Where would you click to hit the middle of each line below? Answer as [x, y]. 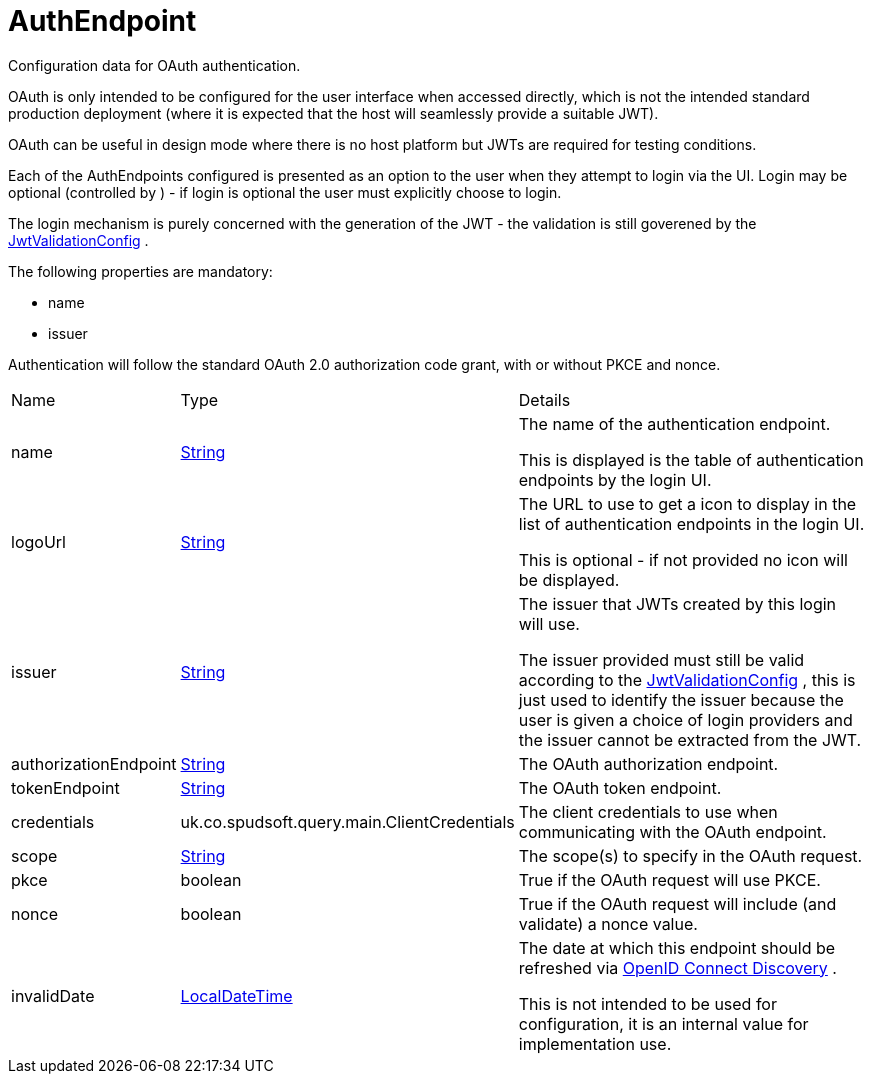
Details [544, 399]
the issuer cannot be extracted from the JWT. [690, 739]
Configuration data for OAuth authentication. [154, 65]
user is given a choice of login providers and [685, 719]
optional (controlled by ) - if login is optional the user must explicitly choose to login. [285, 192]
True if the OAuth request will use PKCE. [669, 879]
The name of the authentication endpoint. [674, 423]
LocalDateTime [236, 995]
